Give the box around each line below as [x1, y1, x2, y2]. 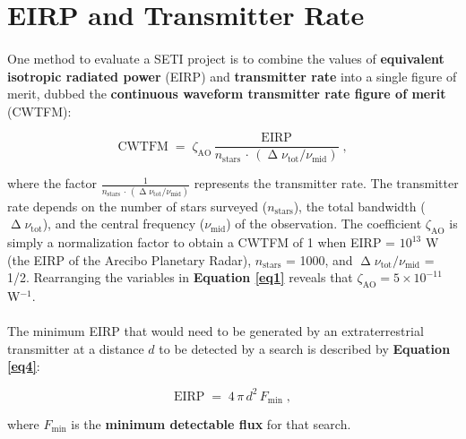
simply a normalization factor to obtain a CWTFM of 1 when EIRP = [7, 233, 396, 252]
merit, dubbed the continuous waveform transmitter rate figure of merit [7, 84, 446, 103]
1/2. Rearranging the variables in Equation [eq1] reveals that [7, 268, 353, 287]
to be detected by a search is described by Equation [159, 339, 451, 357]
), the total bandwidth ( [293, 196, 426, 215]
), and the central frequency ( [42, 214, 205, 233]
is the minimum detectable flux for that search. [71, 415, 351, 434]
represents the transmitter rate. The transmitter [194, 174, 459, 193]
